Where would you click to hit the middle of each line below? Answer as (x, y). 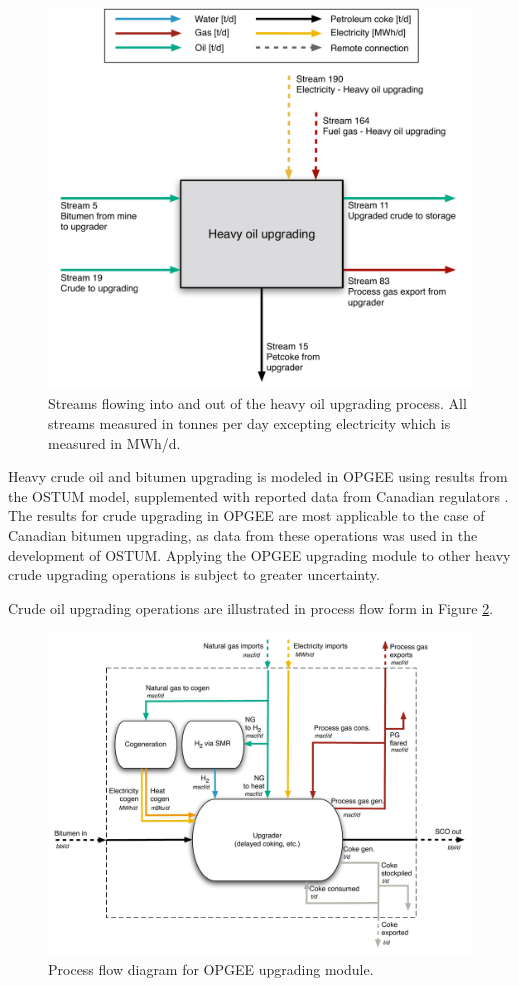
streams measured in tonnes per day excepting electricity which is (249, 422)
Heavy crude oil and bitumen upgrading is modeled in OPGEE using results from (258, 476)
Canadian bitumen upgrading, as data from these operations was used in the (243, 534)
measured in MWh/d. (114, 442)
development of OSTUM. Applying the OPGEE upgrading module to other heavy (259, 554)
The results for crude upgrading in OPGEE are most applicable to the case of (246, 515)
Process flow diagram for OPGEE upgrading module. (211, 968)
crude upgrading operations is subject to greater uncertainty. (194, 574)
